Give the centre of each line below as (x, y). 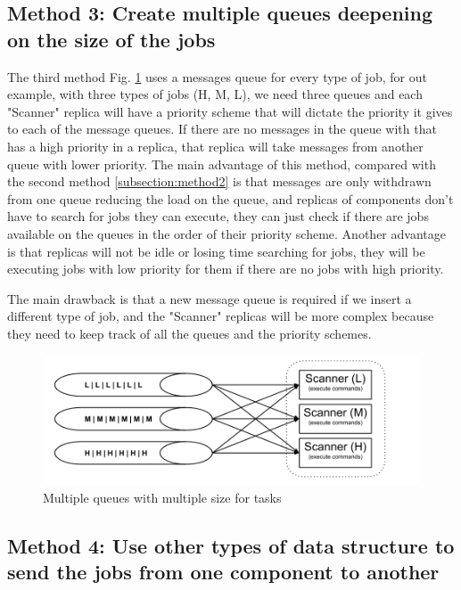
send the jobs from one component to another (223, 572)
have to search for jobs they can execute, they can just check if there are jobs (218, 216)
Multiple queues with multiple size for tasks (162, 497)
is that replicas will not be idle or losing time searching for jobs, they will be (216, 251)
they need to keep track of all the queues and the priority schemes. (189, 333)
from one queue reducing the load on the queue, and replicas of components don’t (230, 198)
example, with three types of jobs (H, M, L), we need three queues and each (215, 94)
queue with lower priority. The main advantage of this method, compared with (222, 164)
